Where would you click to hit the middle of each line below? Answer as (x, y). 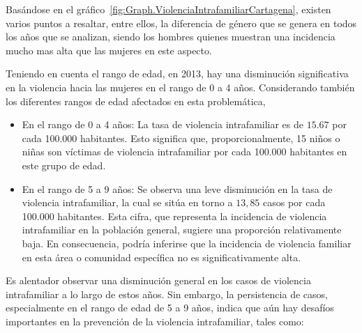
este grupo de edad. (64, 165)
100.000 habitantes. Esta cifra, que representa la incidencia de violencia (174, 216)
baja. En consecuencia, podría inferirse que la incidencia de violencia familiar (187, 243)
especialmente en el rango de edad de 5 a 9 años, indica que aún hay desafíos (170, 308)
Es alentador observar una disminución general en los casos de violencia (158, 280)
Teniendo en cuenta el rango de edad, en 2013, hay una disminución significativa (177, 73)
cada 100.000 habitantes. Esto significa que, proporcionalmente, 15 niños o (181, 138)
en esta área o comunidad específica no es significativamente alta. (161, 257)
